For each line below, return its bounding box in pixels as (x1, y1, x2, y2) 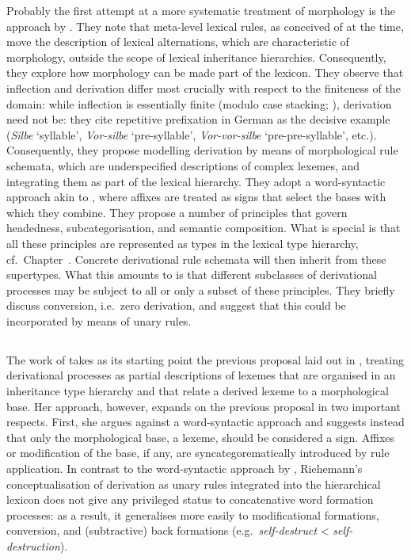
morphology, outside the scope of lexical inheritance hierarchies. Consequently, (6, 48, 386, 65)
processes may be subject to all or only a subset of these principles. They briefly (6, 281, 395, 298)
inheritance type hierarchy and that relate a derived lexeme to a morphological (6, 383, 389, 399)
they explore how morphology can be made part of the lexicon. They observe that (6, 64, 404, 81)
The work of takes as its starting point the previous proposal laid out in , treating (6, 351, 404, 368)
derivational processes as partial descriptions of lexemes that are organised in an (6, 367, 396, 383)
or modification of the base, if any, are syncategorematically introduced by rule (6, 444, 390, 461)
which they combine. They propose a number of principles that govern (6, 204, 348, 220)
